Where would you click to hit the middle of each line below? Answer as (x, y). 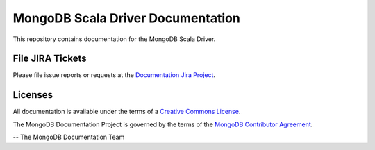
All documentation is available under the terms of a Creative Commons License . (127, 112)
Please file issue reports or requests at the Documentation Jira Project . (114, 75)
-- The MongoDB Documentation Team (69, 137)
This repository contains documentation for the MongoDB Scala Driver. (114, 39)
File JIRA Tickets (50, 59)
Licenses (33, 95)
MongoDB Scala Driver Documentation (127, 18)
